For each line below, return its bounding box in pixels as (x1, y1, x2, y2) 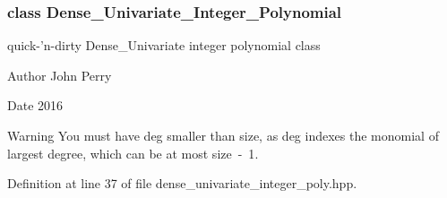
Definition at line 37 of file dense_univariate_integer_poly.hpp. (7, 174, 357, 193)
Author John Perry (7, 65, 112, 84)
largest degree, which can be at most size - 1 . (7, 143, 259, 162)
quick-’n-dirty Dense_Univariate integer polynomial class (7, 36, 321, 55)
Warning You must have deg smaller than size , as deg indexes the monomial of (7, 126, 439, 144)
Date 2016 (7, 96, 64, 115)
